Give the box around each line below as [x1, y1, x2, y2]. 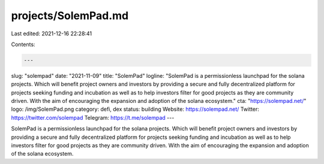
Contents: [11, 41, 35, 48]
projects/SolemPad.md [11, 9, 129, 22]
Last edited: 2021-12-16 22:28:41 [11, 30, 92, 37]
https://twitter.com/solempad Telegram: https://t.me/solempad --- [11, 114, 175, 121]
